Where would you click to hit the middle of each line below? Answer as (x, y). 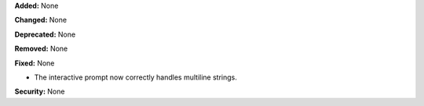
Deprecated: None (45, 34)
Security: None (40, 92)
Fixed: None (35, 63)
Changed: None (40, 20)
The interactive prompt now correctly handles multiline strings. (135, 77)
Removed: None (41, 49)
